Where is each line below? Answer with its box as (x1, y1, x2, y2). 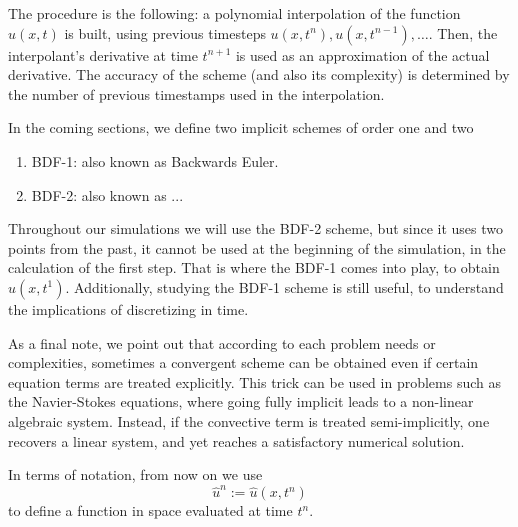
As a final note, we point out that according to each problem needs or (8, 332, 436, 353)
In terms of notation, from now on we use (8, 464, 263, 485)
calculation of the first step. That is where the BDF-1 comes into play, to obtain (8, 257, 500, 278)
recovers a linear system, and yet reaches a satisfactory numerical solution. (8, 430, 465, 451)
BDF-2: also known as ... (31, 184, 184, 205)
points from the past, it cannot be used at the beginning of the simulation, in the (8, 237, 506, 258)
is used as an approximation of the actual (235, 44, 490, 65)
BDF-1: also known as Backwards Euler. (31, 150, 279, 171)
